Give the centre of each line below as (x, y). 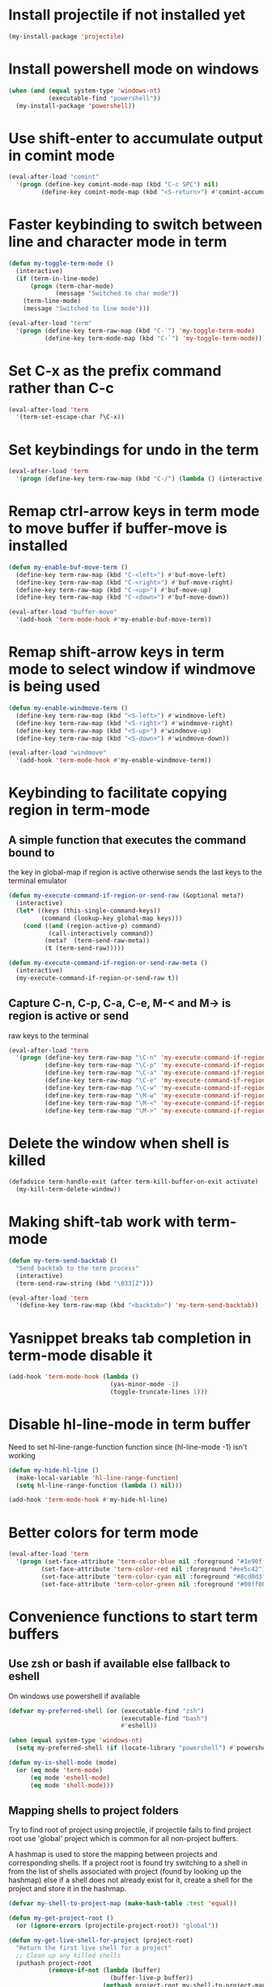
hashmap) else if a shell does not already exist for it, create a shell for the (131, 1880)
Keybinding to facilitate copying (118, 793)
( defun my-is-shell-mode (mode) (63, 1763)
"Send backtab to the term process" (77, 1268)
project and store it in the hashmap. (68, 1889)
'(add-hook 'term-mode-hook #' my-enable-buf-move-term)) (114, 620)
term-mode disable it (81, 1355)
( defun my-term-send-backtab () (63, 1261)
